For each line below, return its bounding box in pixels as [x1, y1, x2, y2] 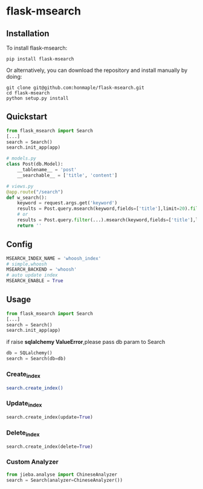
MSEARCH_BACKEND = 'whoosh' [6, 267, 77, 273]
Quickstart [6, 112, 48, 122]
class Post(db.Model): [6, 161, 63, 167]
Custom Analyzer [6, 458, 59, 466]
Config [6, 239, 33, 250]
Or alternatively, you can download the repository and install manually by [6, 66, 188, 74]
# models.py [6, 155, 36, 161]
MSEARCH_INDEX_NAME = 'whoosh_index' [6, 255, 101, 261]
